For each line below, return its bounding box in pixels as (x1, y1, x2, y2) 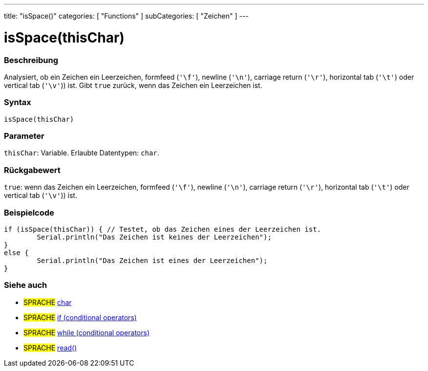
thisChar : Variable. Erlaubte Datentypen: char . (4, 149, 159, 157)
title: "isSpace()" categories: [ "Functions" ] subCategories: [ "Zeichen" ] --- (4, 12, 249, 20)
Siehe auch (4, 280, 47, 290)
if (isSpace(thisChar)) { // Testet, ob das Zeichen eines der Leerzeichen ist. (4, 225, 321, 233)
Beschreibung (4, 55, 59, 65)
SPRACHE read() (23, 343, 77, 352)
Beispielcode (4, 207, 54, 218)
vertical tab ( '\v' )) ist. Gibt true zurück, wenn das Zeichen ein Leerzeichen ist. (4, 81, 262, 89)
